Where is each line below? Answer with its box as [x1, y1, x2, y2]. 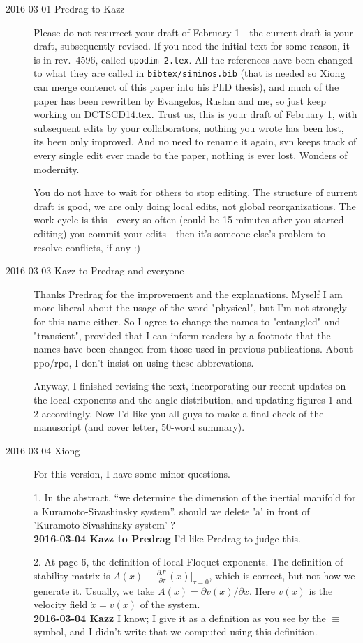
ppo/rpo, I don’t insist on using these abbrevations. [34, 355, 254, 369]
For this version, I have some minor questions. [34, 466, 230, 481]
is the [309, 583, 333, 598]
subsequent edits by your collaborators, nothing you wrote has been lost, [34, 120, 344, 135]
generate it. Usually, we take [34, 583, 155, 598]
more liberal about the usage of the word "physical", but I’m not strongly [34, 300, 347, 315]
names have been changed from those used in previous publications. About [34, 341, 353, 356]
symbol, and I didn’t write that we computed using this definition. [34, 624, 318, 639]
